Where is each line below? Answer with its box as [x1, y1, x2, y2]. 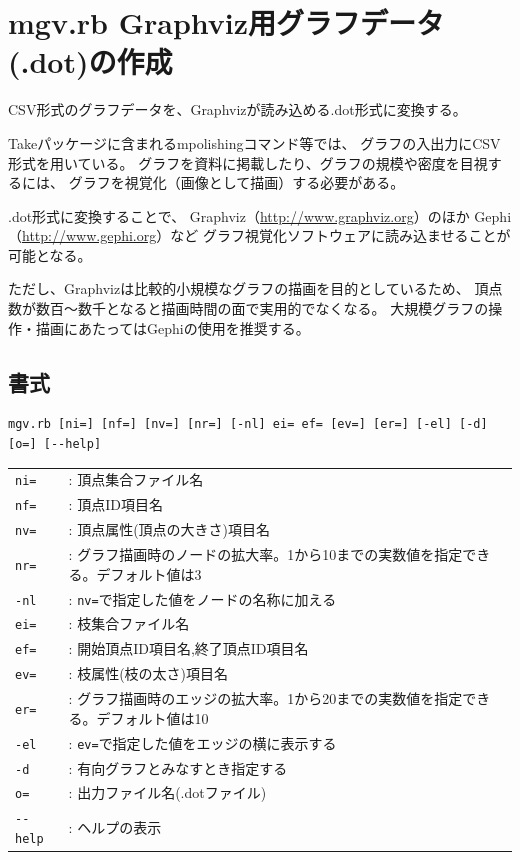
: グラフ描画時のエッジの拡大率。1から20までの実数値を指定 [68, 688, 463, 709]
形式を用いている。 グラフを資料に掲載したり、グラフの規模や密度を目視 [8, 152, 488, 173]
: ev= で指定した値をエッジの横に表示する [68, 732, 337, 753]
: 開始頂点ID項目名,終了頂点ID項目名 [68, 638, 309, 659]
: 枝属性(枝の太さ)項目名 [68, 663, 229, 684]
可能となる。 [8, 244, 92, 265]
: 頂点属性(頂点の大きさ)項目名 [68, 519, 271, 540]
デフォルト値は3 [96, 563, 202, 584]
